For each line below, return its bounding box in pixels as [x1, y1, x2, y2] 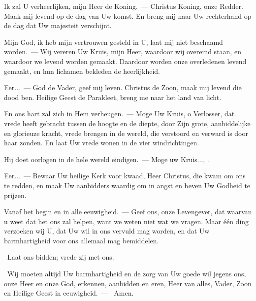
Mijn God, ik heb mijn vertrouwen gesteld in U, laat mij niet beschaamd [4, 36, 223, 47]
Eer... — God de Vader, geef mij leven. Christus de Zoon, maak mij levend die [4, 82, 242, 93]
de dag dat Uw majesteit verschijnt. [4, 20, 112, 31]
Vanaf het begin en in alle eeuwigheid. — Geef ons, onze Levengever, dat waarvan [4, 206, 252, 217]
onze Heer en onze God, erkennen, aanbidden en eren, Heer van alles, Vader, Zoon [4, 278, 252, 288]
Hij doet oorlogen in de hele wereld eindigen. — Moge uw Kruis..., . [4, 154, 209, 164]
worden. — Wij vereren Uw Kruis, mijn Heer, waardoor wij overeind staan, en [4, 46, 241, 57]
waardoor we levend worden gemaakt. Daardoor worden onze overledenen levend [4, 56, 247, 66]
